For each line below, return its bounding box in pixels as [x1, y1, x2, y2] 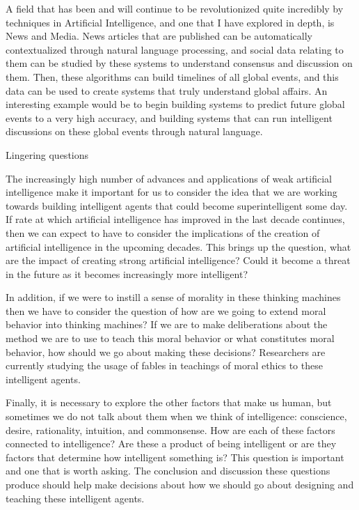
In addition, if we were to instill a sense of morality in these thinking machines [6, 290, 341, 304]
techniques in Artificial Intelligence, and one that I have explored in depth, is [6, 15, 335, 29]
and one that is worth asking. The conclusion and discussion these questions [6, 463, 330, 478]
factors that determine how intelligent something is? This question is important [6, 449, 344, 464]
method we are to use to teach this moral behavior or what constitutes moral [6, 331, 335, 346]
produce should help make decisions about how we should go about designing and [6, 477, 354, 491]
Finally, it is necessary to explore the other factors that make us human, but [6, 395, 332, 410]
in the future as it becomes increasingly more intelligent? [6, 266, 248, 281]
